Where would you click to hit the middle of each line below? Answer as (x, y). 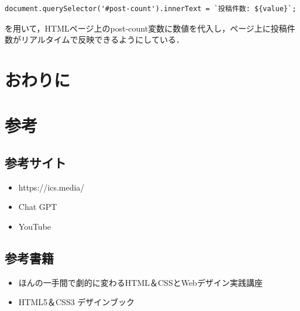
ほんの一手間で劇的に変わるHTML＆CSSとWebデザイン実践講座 (140, 282)
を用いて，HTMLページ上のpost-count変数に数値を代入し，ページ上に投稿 (146, 28)
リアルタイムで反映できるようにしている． (102, 39)
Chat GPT (38, 207)
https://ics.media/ (51, 187)
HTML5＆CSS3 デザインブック (76, 302)
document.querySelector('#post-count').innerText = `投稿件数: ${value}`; (151, 9)
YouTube (35, 226)
